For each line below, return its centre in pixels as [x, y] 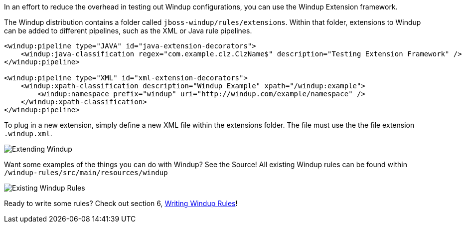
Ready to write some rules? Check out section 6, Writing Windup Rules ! [121, 203]
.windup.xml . [28, 133]
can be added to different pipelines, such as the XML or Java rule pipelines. [128, 31]
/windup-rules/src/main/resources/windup [86, 173]
